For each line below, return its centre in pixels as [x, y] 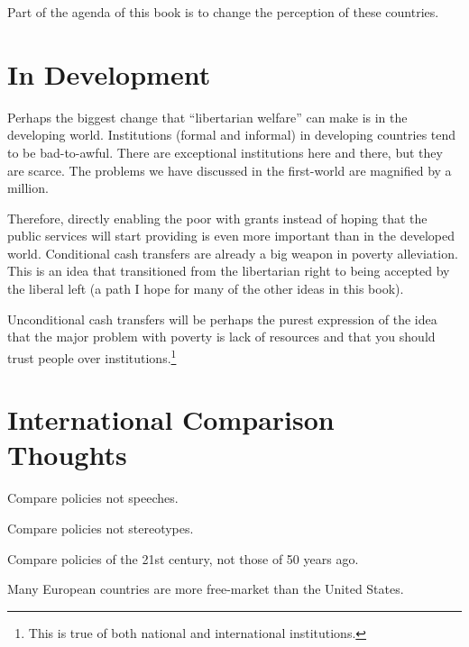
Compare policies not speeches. [93, 498]
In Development [109, 73]
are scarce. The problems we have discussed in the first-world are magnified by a [230, 170]
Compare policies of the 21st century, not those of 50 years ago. [183, 558]
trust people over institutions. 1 [92, 356]
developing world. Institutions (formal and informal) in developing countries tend [232, 135]
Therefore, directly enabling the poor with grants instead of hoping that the [217, 218]
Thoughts [67, 455]
